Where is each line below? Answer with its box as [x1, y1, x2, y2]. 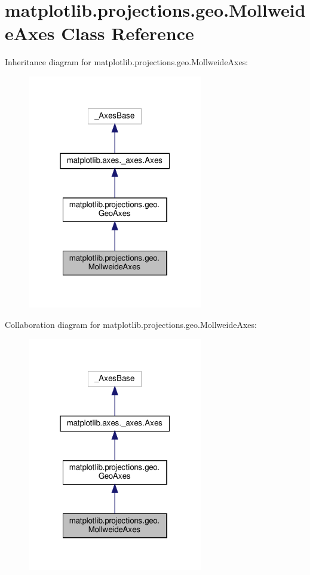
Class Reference [61, 21, 194, 45]
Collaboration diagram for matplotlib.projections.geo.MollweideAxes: [5, 318, 257, 330]
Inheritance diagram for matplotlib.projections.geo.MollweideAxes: [5, 56, 248, 68]
